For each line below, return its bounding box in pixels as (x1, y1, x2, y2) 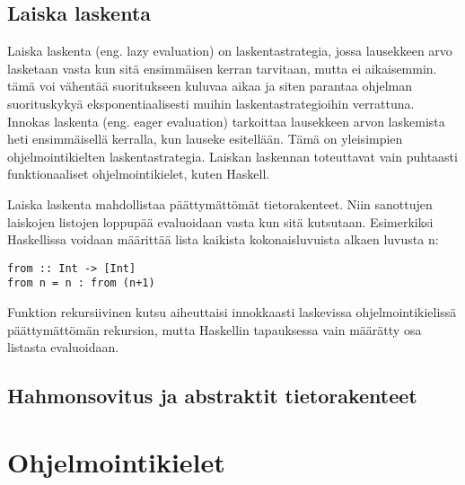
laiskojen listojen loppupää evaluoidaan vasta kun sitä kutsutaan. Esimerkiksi (7, 212, 434, 231)
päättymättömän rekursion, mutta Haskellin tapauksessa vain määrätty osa (7, 320, 422, 339)
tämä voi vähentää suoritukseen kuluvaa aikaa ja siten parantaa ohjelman (7, 76, 413, 95)
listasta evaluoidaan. (7, 338, 119, 357)
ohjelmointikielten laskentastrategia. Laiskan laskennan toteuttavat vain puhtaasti (7, 146, 458, 165)
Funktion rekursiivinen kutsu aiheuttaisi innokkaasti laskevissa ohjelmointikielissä (7, 303, 457, 322)
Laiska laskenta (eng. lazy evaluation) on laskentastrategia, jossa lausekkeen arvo (7, 41, 452, 60)
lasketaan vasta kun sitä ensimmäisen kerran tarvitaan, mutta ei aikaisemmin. (7, 58, 437, 77)
